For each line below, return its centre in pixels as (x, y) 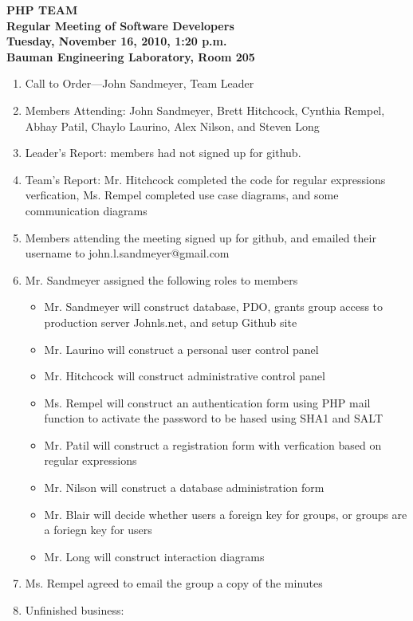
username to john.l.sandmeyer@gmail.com (127, 253)
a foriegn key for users (98, 530)
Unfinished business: (75, 610)
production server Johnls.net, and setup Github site (171, 322)
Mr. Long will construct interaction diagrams (154, 556)
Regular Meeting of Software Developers (120, 25)
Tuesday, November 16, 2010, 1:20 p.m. (117, 41)
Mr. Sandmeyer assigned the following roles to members (161, 279)
